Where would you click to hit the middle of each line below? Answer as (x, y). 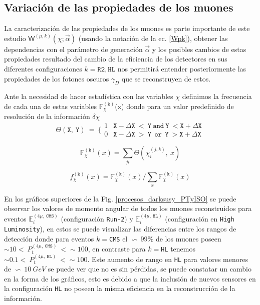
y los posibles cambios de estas (199, 49)
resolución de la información (47, 116)
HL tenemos (178, 249)
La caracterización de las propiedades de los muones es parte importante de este (127, 28)
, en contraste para (117, 249)
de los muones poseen (188, 238)
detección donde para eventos (49, 238)
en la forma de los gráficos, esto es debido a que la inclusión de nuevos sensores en (130, 278)
